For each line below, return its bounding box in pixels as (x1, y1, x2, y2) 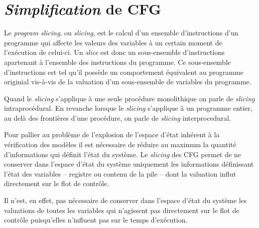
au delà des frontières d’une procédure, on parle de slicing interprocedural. (4, 112, 231, 123)
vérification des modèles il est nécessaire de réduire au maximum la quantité (4, 139, 236, 150)
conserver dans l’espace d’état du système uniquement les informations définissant (4, 159, 254, 169)
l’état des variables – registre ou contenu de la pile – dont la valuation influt (4, 168, 236, 179)
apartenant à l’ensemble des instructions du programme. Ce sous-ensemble (4, 56, 231, 67)
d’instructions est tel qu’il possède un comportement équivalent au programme (4, 66, 244, 77)
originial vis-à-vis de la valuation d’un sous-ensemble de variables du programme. (4, 76, 252, 87)
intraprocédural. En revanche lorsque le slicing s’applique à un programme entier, (4, 103, 253, 113)
